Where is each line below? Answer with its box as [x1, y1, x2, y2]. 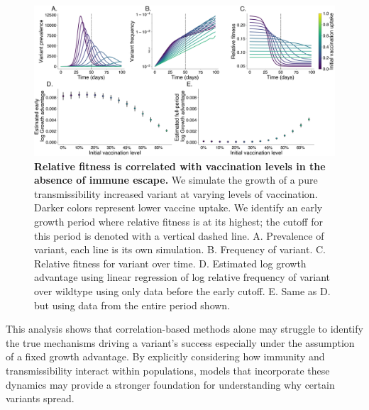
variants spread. [6, 391, 75, 406]
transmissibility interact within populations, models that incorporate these [6, 362, 330, 377]
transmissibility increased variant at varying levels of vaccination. [34, 186, 318, 201]
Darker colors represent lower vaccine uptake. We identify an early [34, 200, 323, 215]
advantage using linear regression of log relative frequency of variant [34, 270, 330, 284]
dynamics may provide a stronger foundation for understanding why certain [6, 377, 335, 392]
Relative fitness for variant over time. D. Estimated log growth [34, 255, 307, 270]
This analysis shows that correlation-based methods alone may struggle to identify [6, 321, 363, 336]
